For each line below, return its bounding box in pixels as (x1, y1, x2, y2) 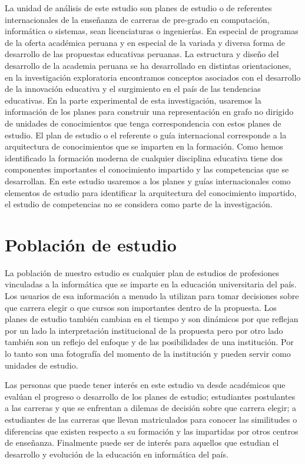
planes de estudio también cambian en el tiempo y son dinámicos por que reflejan (5, 313, 299, 325)
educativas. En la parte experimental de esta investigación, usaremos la (5, 94, 261, 106)
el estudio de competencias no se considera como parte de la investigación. (5, 198, 273, 210)
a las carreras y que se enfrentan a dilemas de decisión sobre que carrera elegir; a (5, 402, 297, 414)
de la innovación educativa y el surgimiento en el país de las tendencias (5, 82, 261, 95)
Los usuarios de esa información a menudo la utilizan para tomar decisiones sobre (5, 290, 299, 301)
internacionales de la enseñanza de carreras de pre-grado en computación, (5, 13, 270, 25)
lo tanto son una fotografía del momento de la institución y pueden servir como (5, 347, 291, 359)
